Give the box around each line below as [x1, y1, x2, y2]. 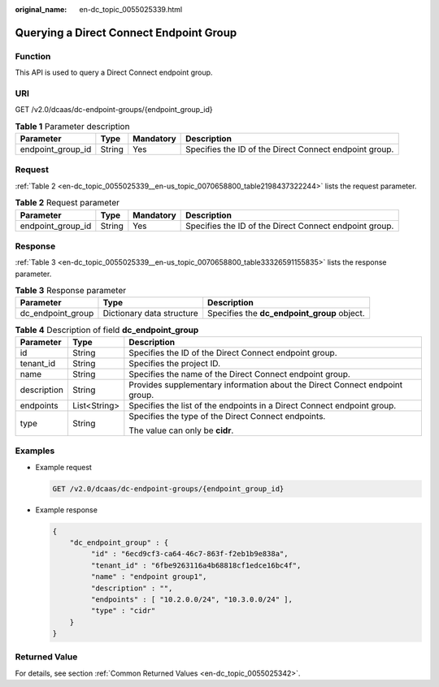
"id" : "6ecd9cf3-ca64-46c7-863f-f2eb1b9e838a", [90, 549, 289, 559]
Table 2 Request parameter [15, 197, 120, 209]
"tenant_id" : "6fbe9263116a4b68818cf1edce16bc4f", [90, 560, 302, 570]
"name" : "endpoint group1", [90, 572, 207, 581]
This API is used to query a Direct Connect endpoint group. [15, 67, 213, 77]
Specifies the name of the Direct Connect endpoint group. [128, 368, 351, 379]
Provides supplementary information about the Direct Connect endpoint [128, 378, 402, 390]
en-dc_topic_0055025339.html [79, 5, 183, 14]
